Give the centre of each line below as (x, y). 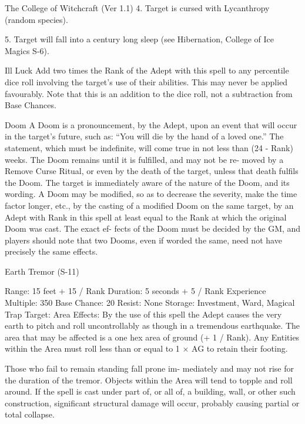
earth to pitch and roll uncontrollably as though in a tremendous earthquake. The (152, 325)
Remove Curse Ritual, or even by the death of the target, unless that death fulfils (152, 171)
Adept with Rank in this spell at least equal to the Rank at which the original (146, 217)
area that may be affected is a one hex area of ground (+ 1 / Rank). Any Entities (152, 337)
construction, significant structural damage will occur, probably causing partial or (152, 403)
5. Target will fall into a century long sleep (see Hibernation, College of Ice (139, 39)
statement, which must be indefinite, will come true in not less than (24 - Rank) (149, 147)
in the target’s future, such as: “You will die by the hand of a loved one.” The (144, 136)
